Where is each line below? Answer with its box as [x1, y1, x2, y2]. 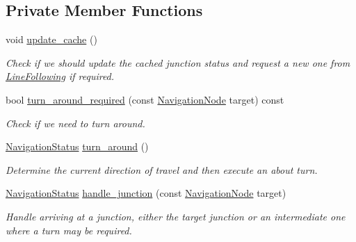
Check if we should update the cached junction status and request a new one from [6, 55, 350, 70]
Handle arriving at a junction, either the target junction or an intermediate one [6, 209, 346, 223]
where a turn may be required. [6, 223, 132, 237]
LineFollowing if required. [6, 69, 115, 83]
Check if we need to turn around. [6, 115, 145, 130]
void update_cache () [6, 32, 97, 47]
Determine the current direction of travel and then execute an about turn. [6, 162, 318, 177]
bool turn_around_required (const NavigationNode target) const [6, 92, 284, 106]
